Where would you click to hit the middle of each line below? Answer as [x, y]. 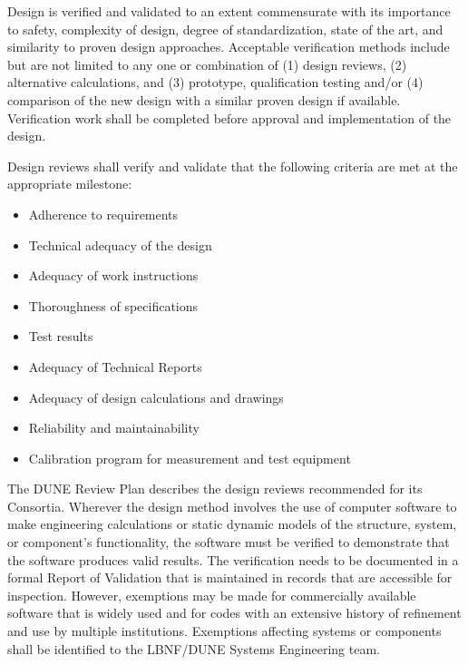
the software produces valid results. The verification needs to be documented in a [233, 559]
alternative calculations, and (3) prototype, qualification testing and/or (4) [215, 82]
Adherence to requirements [103, 214]
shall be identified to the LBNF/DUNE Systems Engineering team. [194, 648]
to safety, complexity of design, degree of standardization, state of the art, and [225, 29]
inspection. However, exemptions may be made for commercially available [212, 595]
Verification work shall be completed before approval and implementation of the [229, 117]
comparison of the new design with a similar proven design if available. [204, 99]
